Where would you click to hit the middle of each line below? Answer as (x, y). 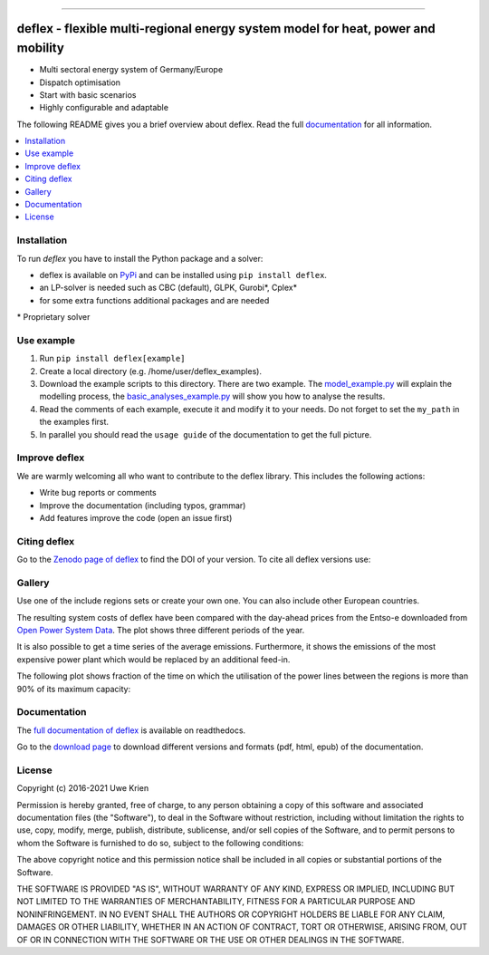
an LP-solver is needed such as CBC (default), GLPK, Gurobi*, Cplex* (168, 288)
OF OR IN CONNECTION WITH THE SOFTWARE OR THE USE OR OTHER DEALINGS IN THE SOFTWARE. (211, 940)
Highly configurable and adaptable (104, 108)
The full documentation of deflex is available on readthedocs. (131, 730)
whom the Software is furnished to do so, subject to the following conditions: (160, 843)
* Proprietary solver (53, 317)
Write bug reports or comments (98, 493)
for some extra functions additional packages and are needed (154, 300)
